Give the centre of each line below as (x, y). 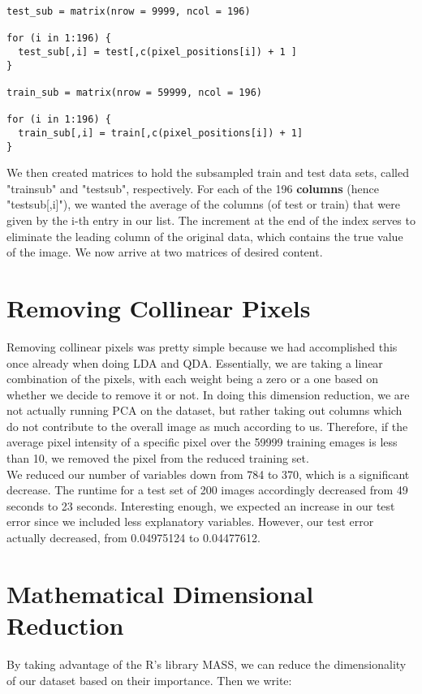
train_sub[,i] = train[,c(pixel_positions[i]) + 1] (161, 133)
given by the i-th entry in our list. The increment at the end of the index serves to (211, 220)
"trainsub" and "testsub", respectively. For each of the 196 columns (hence (193, 188)
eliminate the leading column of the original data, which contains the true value (205, 236)
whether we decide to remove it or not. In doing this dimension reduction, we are (208, 394)
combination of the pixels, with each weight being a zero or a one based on (192, 379)
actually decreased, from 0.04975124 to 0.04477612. (133, 538)
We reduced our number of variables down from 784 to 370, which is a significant (208, 474)
